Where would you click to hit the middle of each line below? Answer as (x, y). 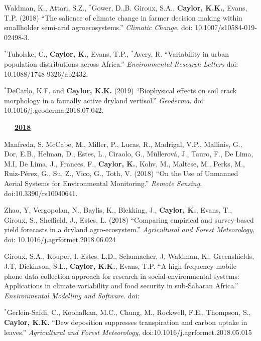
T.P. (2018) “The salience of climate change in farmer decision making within (123, 17)
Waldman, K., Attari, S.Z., (45, 8)
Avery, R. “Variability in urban (181, 54)
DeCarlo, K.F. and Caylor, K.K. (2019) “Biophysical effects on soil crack (122, 91)
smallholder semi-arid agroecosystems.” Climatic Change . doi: (98, 27)
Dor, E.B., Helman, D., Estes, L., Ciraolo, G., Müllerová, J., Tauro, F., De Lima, (129, 154)
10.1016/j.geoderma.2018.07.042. (54, 110)
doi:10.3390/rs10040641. (41, 193)
